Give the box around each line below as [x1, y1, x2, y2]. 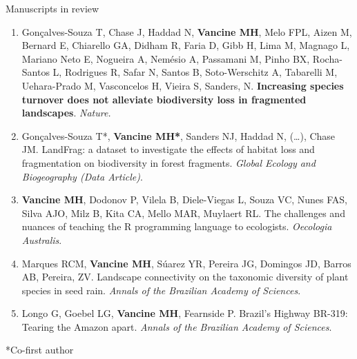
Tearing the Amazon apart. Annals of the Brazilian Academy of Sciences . [21, 319, 332, 334]
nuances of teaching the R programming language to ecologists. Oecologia [21, 219, 332, 234]
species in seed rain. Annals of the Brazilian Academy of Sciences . [21, 283, 301, 297]
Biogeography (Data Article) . [21, 169, 143, 183]
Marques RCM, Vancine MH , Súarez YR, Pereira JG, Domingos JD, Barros [21, 256, 351, 270]
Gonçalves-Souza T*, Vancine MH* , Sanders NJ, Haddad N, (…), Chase [21, 128, 336, 143]
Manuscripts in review [6, 1, 99, 15]
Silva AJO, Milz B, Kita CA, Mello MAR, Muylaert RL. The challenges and [21, 205, 345, 220]
